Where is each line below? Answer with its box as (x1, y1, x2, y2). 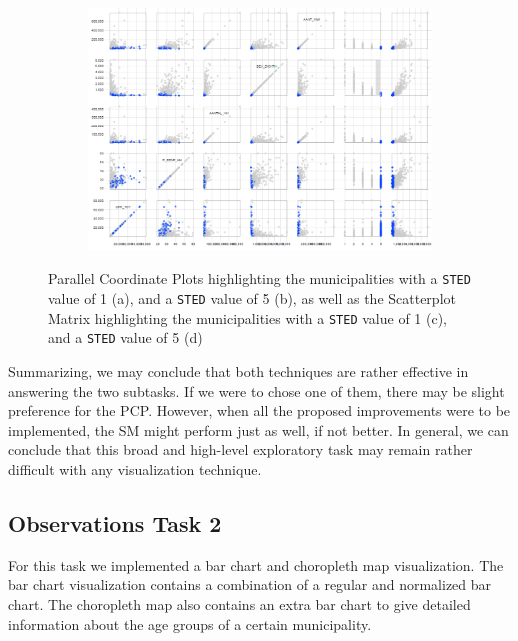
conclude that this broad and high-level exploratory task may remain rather (8, 439, 473, 460)
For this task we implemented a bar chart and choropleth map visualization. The (8, 554, 504, 575)
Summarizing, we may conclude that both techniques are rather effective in (8, 361, 469, 382)
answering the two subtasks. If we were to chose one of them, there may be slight (8, 380, 505, 401)
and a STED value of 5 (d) (48, 327, 203, 348)
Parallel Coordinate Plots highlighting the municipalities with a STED (48, 268, 471, 289)
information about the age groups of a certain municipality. (8, 613, 372, 634)
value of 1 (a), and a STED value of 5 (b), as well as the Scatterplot (48, 288, 456, 309)
